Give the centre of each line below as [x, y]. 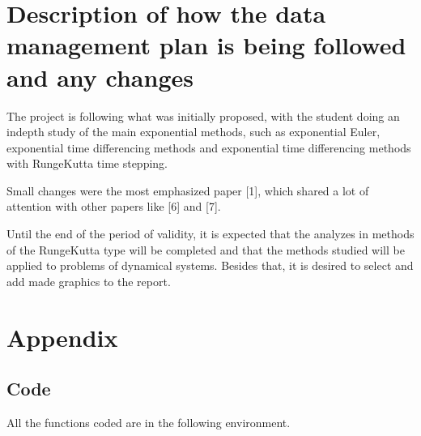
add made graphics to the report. [89, 281]
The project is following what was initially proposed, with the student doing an [203, 115]
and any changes [100, 77]
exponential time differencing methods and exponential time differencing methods [209, 147]
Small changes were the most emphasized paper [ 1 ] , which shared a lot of [188, 190]
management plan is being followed [206, 45]
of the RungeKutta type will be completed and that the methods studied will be [206, 249]
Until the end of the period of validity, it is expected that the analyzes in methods [210, 234]
